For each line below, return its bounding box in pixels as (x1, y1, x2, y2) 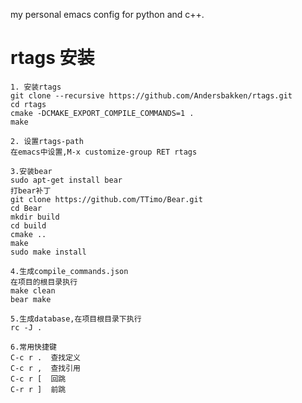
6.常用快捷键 (10, 342, 57, 352)
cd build (10, 220, 47, 231)
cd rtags (10, 99, 47, 109)
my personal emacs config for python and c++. (10, 9, 205, 20)
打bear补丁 (10, 185, 52, 196)
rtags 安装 (10, 47, 95, 69)
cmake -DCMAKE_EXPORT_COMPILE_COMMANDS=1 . (10, 108, 195, 118)
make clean (10, 285, 56, 296)
